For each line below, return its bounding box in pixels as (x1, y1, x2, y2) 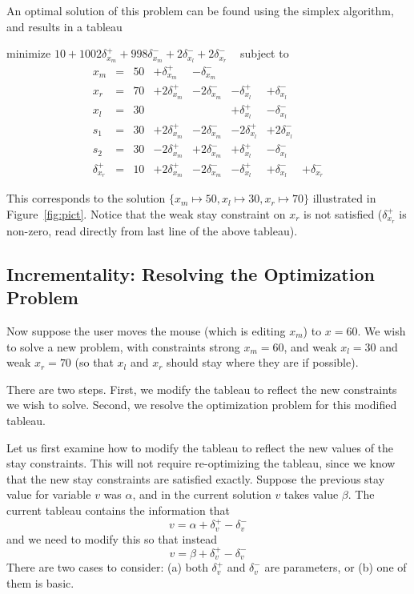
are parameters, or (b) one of (264, 559, 407, 576)
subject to (239, 45, 289, 62)
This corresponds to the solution (6, 190, 166, 207)
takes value (283, 486, 339, 503)
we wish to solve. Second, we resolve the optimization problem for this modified (6, 396, 397, 413)
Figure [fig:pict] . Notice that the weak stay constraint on (6, 205, 286, 222)
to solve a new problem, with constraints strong (6, 338, 240, 355)
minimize (6, 45, 51, 62)
